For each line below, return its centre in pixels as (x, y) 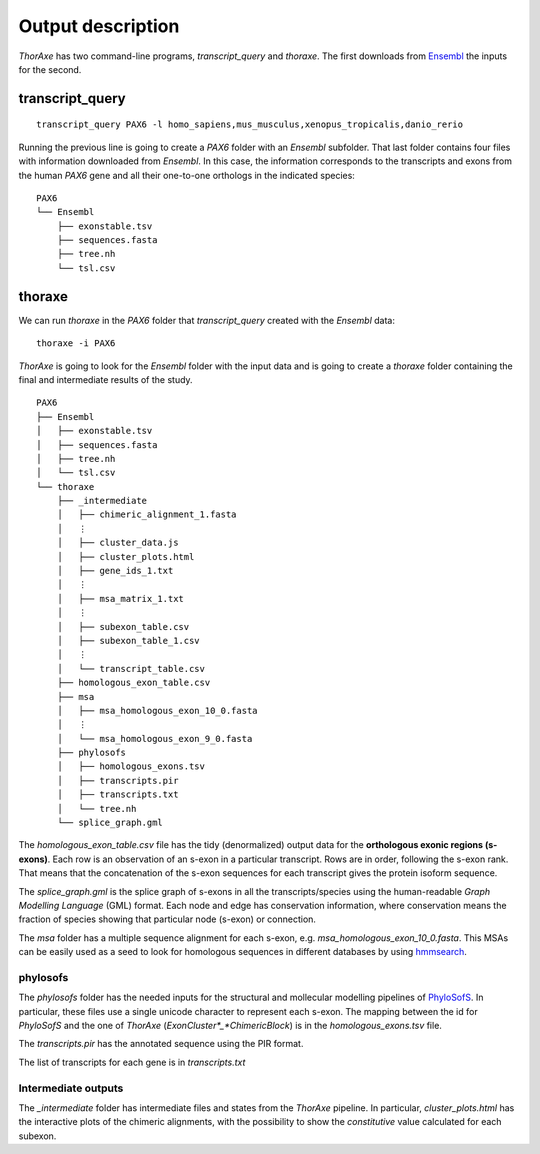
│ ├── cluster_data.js (117, 543)
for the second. (50, 69)
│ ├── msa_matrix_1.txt (120, 598)
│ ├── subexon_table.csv (123, 626)
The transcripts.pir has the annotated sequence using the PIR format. (161, 1044)
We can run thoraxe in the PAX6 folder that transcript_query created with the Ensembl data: (206, 320)
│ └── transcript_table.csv (130, 668)
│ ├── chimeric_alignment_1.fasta (146, 514)
